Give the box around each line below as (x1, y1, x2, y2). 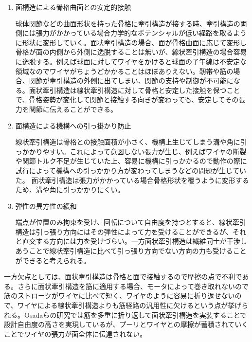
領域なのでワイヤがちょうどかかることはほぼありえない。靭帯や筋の (15, 66, 234, 76)
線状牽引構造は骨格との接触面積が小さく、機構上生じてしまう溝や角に (15, 137, 240, 147)
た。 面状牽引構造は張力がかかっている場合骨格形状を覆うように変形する (15, 175, 249, 185)
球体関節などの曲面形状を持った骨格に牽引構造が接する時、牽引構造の (15, 18, 240, 28)
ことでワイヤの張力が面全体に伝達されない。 (4, 328, 147, 339)
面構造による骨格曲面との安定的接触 (15, 2, 131, 12)
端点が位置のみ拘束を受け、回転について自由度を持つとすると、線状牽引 (15, 217, 246, 227)
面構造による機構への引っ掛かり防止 (15, 120, 131, 130)
